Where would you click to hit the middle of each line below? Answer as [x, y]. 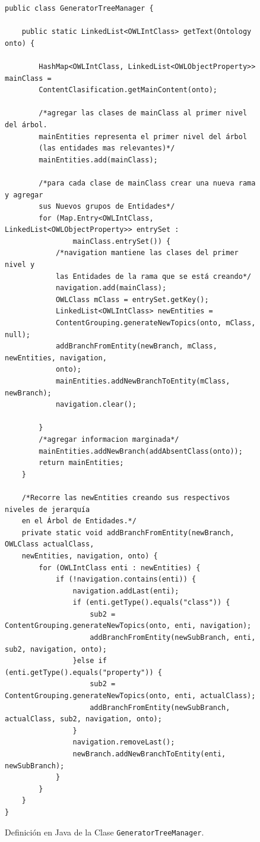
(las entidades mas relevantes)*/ [107, 148]
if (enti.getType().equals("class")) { [151, 603]
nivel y [20, 265]
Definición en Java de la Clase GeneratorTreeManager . [104, 832]
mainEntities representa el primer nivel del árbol [143, 136]
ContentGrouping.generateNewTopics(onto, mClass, [156, 323]
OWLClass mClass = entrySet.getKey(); [132, 299]
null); [18, 334]
